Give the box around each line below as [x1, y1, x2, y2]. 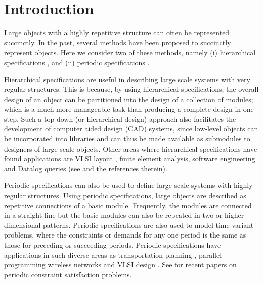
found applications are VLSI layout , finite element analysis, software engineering [4, 153, 255, 164]
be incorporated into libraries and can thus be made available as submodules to [4, 133, 250, 144]
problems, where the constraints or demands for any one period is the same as [4, 229, 246, 240]
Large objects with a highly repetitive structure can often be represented [4, 27, 230, 38]
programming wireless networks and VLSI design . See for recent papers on [4, 259, 237, 270]
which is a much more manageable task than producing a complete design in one [4, 104, 254, 114]
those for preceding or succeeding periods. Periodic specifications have [4, 240, 221, 250]
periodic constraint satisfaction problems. [4, 269, 132, 279]
